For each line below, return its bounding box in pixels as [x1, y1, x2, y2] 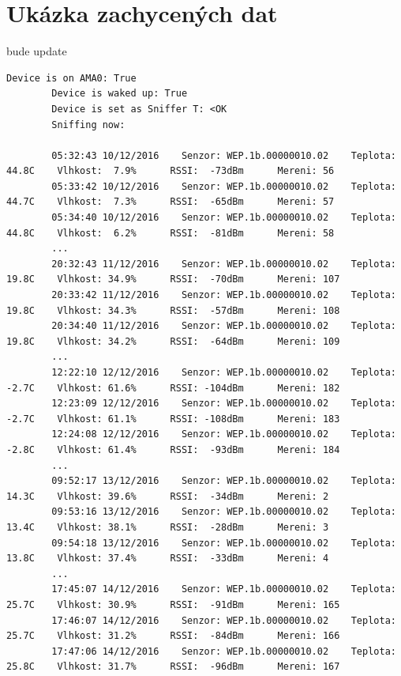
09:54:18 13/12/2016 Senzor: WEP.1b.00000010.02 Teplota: [51, 537, 396, 549]
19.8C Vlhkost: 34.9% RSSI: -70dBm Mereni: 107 [6, 274, 340, 285]
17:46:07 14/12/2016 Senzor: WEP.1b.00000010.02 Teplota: [51, 614, 396, 626]
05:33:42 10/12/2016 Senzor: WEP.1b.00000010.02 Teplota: [51, 180, 396, 192]
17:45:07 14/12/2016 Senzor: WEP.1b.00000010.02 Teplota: [51, 583, 396, 595]
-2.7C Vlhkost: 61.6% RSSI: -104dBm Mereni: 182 [6, 382, 340, 394]
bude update [6, 43, 67, 59]
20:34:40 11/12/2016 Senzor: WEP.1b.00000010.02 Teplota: [51, 320, 396, 332]
